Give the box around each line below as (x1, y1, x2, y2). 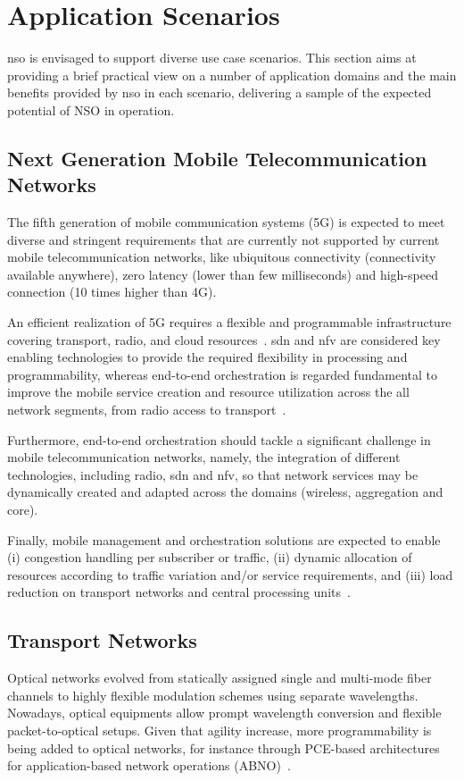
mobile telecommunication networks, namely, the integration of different (7, 448, 401, 466)
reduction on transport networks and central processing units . (7, 583, 351, 601)
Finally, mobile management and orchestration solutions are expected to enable (7, 530, 441, 549)
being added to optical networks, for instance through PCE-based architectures (7, 738, 440, 757)
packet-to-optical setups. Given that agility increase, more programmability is (7, 720, 432, 739)
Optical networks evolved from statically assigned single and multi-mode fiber (7, 668, 432, 687)
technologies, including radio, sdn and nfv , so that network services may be (7, 465, 418, 483)
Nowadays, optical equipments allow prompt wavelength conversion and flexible (7, 703, 442, 722)
